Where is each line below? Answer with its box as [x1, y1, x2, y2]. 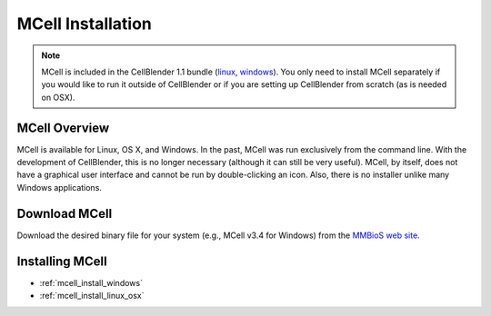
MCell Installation [16, 14, 152, 34]
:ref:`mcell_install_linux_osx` [39, 291, 145, 301]
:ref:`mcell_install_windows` [39, 277, 143, 288]
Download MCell [16, 205, 113, 222]
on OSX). [41, 92, 75, 103]
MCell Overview [16, 120, 110, 135]
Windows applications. [16, 182, 102, 193]
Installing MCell [16, 253, 108, 269]
